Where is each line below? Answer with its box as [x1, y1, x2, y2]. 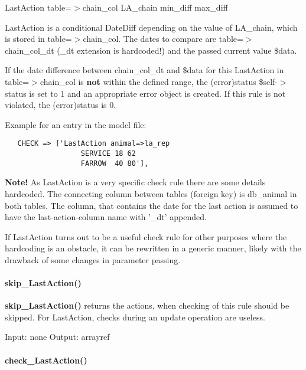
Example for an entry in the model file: [5, 118, 147, 130]
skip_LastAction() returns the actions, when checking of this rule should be [5, 299, 289, 312]
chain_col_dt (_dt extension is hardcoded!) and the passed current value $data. [5, 44, 297, 56]
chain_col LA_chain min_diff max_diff [82, 1, 228, 13]
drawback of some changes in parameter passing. [5, 253, 181, 266]
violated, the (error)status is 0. [5, 99, 116, 111]
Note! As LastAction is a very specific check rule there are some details [5, 176, 266, 188]
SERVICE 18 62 [80, 149, 136, 158]
